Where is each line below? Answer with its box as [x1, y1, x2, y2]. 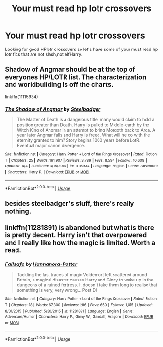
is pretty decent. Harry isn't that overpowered [5, 231, 147, 239]
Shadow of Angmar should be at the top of [5, 66, 136, 74]
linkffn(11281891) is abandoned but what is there [5, 224, 154, 232]
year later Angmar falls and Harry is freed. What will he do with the [16, 132, 150, 138]
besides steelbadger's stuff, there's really [5, 199, 134, 208]
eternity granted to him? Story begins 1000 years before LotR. [16, 137, 141, 143]
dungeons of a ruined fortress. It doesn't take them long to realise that [16, 282, 158, 288]
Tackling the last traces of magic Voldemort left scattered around [16, 272, 147, 278]
